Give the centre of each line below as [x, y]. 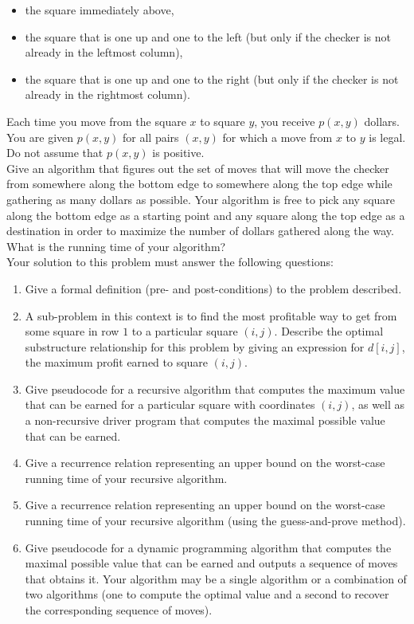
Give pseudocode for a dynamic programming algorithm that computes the [208, 547]
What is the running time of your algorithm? [116, 246]
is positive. [178, 153]
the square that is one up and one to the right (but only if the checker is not [212, 78]
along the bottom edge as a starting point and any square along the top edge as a [206, 215]
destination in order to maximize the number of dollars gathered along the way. [200, 231]
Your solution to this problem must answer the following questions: [170, 262]
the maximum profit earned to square [117, 362]
